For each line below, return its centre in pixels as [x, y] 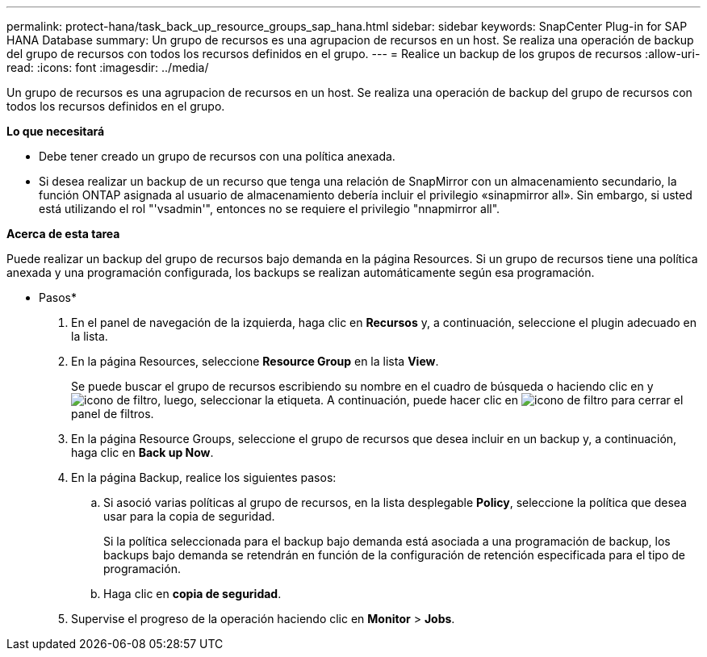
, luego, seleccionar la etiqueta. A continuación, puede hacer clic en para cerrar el [420, 400]
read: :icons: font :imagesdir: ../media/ [108, 67]
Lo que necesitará [56, 131]
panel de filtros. [113, 414]
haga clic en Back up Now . [142, 452]
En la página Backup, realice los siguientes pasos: [204, 477]
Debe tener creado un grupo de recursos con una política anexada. [217, 156]
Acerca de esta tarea [63, 234]
